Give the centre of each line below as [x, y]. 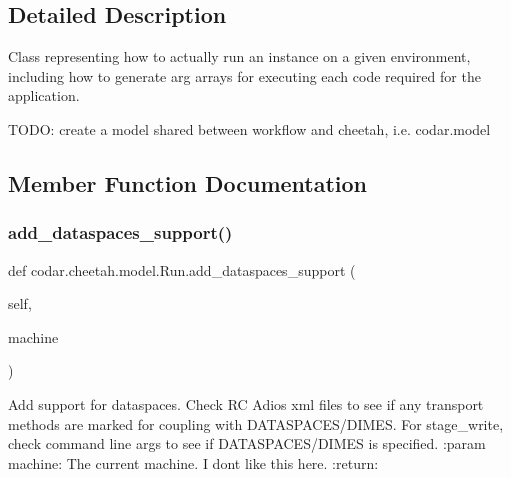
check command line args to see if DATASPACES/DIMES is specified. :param [247, 443]
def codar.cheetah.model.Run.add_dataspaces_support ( [182, 269]
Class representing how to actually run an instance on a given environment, [239, 56]
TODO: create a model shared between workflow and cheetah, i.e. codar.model [249, 128]
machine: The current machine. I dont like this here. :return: [193, 462]
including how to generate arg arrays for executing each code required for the [244, 75]
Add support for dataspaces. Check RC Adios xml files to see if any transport [246, 403]
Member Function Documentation [188, 182]
